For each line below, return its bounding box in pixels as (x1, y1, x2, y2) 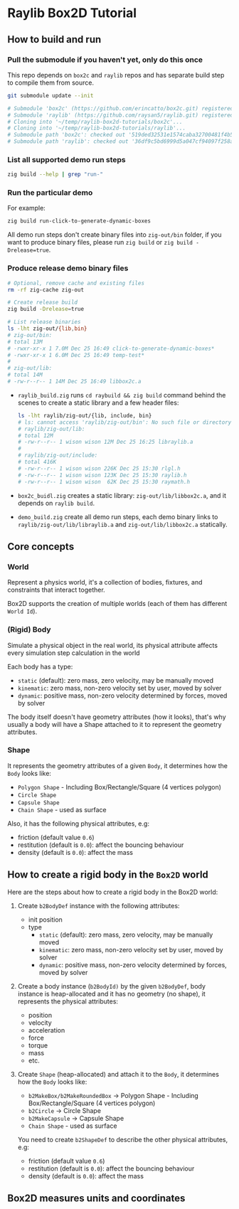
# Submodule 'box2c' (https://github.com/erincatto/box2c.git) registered (7, 105, 234, 112)
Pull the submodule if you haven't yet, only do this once (7, 55, 203, 65)
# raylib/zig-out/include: (17, 452, 98, 459)
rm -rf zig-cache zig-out (7, 286, 84, 293)
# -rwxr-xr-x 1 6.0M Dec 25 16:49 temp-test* (7, 351, 144, 358)
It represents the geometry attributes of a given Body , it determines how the (7, 761, 228, 769)
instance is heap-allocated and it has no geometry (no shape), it (17, 989, 206, 998)
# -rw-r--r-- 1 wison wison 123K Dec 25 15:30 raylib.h (17, 472, 187, 479)
